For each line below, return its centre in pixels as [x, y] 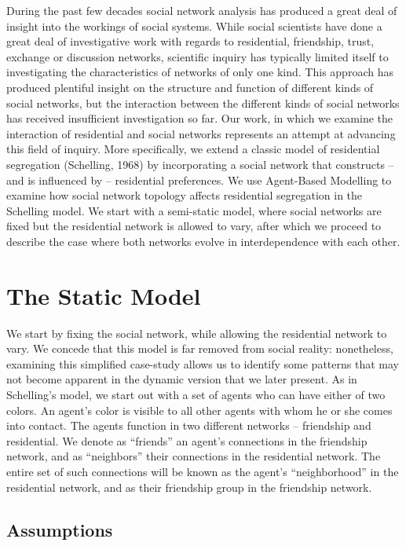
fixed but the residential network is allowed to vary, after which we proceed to [194, 226]
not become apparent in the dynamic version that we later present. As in [182, 379]
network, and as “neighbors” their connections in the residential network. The [194, 456]
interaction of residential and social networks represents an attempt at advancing [201, 133]
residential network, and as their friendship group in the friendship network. [189, 487]
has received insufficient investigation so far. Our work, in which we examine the [199, 118]
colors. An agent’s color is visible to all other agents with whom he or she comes [199, 410]
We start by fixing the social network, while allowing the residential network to [197, 333]
